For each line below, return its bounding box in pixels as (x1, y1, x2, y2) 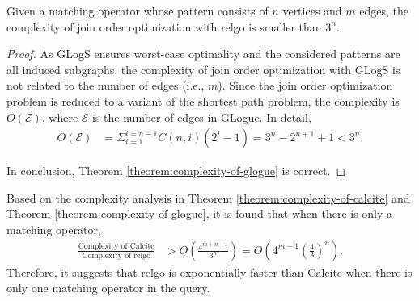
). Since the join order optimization (218, 77, 393, 94)
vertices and (282, 2, 342, 19)
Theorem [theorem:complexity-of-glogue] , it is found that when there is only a (6, 205, 393, 222)
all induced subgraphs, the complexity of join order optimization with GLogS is (6, 61, 400, 77)
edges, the (359, 2, 408, 19)
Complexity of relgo (82, 251, 151, 260)
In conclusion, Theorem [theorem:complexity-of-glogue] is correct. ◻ (6, 162, 346, 179)
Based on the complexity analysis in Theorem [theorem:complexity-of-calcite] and (6, 189, 410, 206)
